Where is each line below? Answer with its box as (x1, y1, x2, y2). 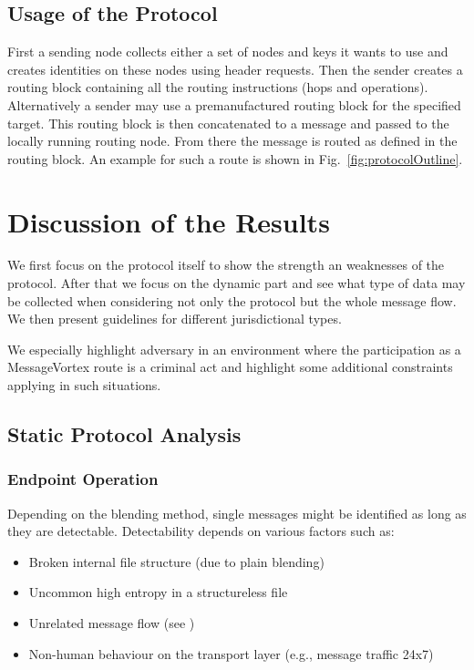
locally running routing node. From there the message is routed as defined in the (7, 131, 458, 150)
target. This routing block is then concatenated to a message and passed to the (7, 113, 449, 132)
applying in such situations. (7, 376, 161, 395)
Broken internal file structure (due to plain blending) (28, 551, 325, 571)
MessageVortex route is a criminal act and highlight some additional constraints (7, 357, 453, 376)
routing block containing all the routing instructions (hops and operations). (7, 77, 428, 97)
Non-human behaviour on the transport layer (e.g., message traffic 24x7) (28, 644, 434, 663)
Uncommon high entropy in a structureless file (28, 582, 288, 602)
